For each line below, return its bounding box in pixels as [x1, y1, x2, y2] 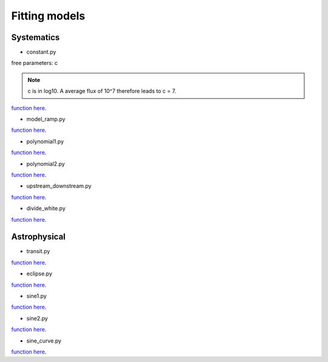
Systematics [11, 32, 60, 43]
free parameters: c [11, 60, 58, 67]
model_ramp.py [26, 115, 66, 123]
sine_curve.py [26, 337, 62, 344]
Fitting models [11, 9, 85, 22]
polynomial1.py [26, 137, 64, 145]
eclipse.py [26, 270, 53, 278]
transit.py [26, 248, 50, 255]
